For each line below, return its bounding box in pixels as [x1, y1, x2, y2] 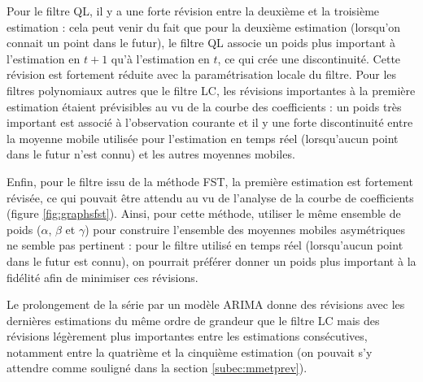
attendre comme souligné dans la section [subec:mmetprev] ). [7, 359, 307, 376]
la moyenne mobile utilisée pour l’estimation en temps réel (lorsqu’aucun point [7, 129, 399, 146]
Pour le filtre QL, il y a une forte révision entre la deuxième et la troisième [7, 2, 380, 19]
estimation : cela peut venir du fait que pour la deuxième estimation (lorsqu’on [7, 18, 401, 35]
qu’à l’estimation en [111, 50, 210, 67]
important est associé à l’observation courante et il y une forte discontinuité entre [7, 114, 413, 131]
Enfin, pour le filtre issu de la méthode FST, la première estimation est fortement [7, 172, 413, 189]
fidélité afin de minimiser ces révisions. [7, 268, 198, 285]
